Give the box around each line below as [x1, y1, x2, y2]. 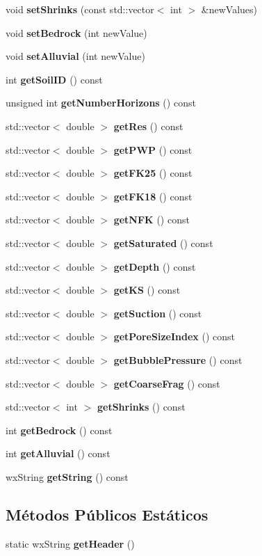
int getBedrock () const [6, 422, 113, 437]
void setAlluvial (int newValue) [6, 49, 145, 63]
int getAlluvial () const [6, 446, 110, 461]
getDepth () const [113, 259, 196, 273]
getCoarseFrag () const [113, 376, 220, 390]
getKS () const [113, 283, 181, 297]
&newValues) [201, 2, 258, 16]
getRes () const [113, 118, 183, 133]
